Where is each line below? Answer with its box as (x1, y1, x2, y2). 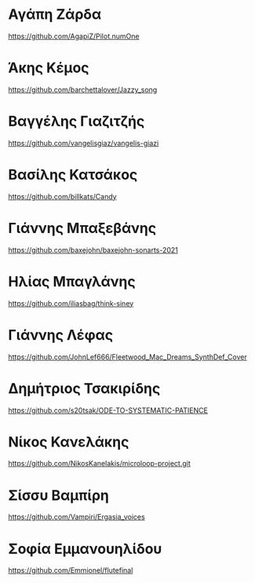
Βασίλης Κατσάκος (8, 166, 138, 184)
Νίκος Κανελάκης (8, 433, 129, 450)
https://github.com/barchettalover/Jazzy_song (8, 85, 158, 94)
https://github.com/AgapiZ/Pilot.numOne (8, 31, 140, 41)
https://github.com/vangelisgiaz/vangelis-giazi (8, 138, 159, 148)
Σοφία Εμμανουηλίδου (8, 540, 162, 558)
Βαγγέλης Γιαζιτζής (8, 112, 145, 130)
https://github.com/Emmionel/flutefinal (8, 566, 133, 575)
